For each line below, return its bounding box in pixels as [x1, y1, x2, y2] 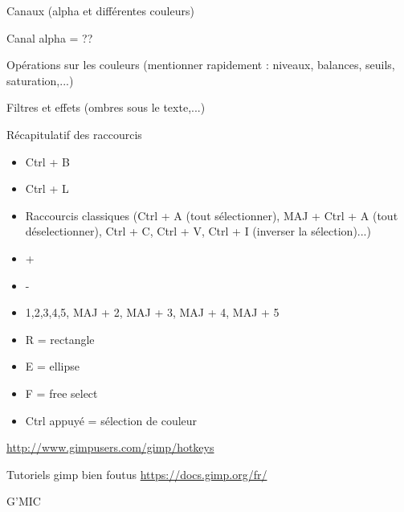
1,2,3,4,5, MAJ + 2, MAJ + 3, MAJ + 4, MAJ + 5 [25, 304, 280, 321]
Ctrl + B [25, 153, 70, 170]
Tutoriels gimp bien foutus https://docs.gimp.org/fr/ [6, 465, 267, 482]
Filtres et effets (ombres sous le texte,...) [6, 99, 206, 116]
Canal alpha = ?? [6, 29, 93, 46]
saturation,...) [6, 72, 74, 88]
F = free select [25, 384, 98, 401]
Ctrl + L [25, 180, 69, 197]
